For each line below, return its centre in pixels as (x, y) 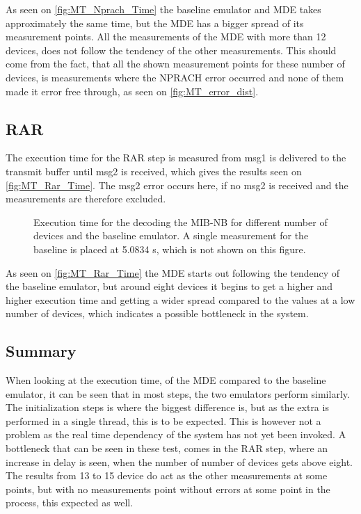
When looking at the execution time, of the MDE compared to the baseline (166, 380)
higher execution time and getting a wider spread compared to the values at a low (180, 299)
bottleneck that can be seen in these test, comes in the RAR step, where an (167, 448)
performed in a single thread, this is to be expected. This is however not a (163, 420)
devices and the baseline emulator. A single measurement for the (171, 235)
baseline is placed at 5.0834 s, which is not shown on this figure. (170, 249)
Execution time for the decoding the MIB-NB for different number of (180, 222)
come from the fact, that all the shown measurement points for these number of (175, 64)
